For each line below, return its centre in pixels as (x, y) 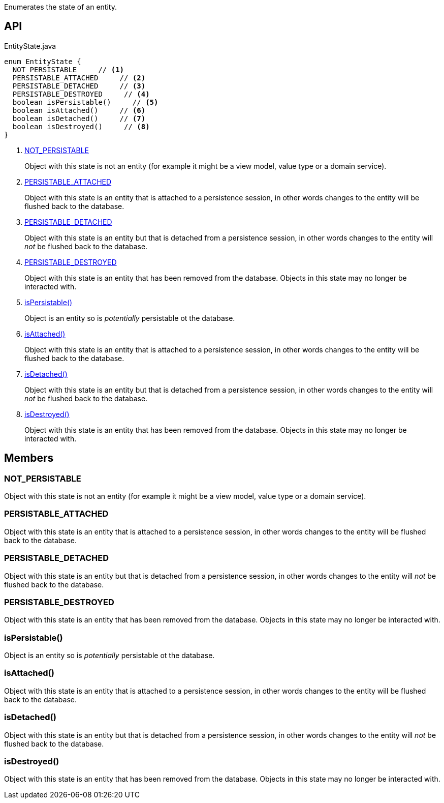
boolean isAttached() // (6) (79, 110)
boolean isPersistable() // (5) (85, 102)
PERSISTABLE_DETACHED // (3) (79, 86)
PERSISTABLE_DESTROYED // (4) (81, 94)
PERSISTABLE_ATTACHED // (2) (79, 78)
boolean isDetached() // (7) (79, 118)
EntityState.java (30, 46)
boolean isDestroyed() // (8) (81, 126)
